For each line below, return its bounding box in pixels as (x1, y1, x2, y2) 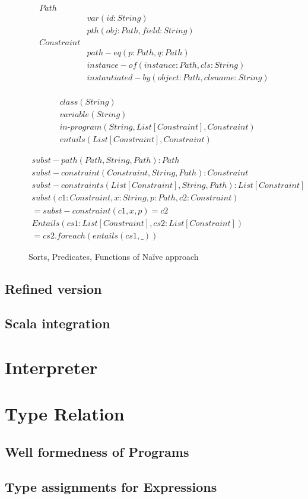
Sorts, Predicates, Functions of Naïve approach (28, 250, 199, 262)
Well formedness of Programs (5, 442, 189, 460)
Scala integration (5, 314, 110, 332)
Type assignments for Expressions (5, 477, 217, 495)
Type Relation (5, 401, 125, 426)
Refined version (5, 279, 102, 297)
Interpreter (5, 354, 98, 379)
